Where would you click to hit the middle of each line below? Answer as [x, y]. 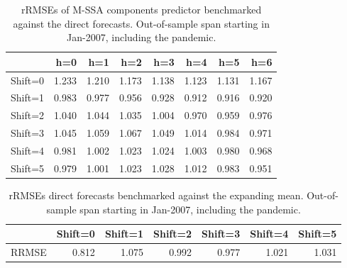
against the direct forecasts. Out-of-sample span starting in [141, 23]
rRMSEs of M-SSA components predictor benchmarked [142, 9]
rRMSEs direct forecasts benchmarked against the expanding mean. [156, 195]
